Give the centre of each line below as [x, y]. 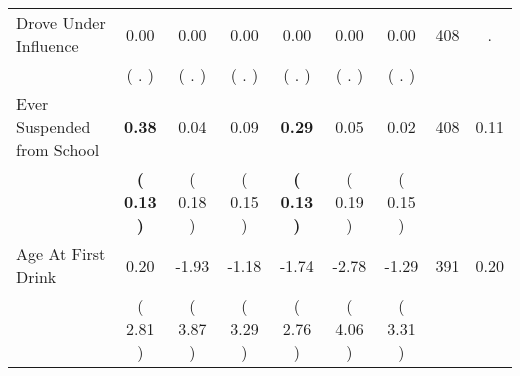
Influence [47, 45]
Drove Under [61, 22]
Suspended [53, 126]
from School [58, 149]
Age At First [61, 253]
